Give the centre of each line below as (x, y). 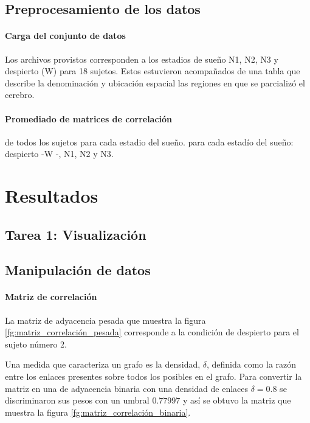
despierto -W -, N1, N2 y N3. (59, 154)
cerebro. (20, 95)
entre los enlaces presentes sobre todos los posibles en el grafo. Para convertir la (153, 376)
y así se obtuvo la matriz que (237, 400)
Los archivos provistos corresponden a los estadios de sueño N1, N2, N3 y (142, 59)
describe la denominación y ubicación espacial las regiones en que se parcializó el (155, 82)
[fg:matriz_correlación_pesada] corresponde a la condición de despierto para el (152, 332)
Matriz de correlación (51, 297)
